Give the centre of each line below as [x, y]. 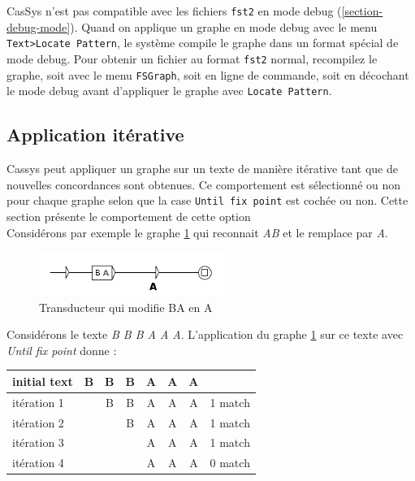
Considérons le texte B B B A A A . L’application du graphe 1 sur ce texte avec [205, 334]
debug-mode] [39, 26]
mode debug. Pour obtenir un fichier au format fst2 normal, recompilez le [192, 58]
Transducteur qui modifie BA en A [126, 307]
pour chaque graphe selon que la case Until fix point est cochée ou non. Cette [207, 200]
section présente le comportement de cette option [129, 216]
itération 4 [38, 463]
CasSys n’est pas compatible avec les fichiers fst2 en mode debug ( [174, 11]
